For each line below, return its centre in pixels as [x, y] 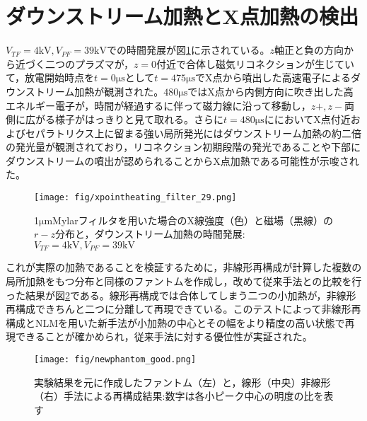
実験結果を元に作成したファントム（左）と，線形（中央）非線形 [182, 382]
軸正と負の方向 [309, 50]
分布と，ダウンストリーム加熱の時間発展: [150, 234]
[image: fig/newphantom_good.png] [115, 359]
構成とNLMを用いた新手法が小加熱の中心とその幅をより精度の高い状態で [175, 322]
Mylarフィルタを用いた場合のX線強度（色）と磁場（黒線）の [193, 220]
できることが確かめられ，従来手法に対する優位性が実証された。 [164, 336]
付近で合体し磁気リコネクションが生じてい [256, 63]
